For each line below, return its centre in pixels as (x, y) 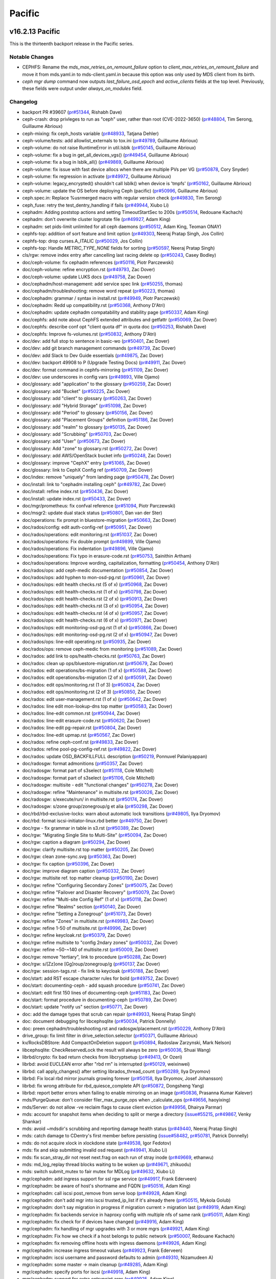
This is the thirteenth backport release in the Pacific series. (72, 44)
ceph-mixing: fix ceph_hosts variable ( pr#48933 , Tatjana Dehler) (90, 134)
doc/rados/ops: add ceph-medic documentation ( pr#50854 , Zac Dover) (98, 570)
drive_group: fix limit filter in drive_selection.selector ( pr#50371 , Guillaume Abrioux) (110, 1035)
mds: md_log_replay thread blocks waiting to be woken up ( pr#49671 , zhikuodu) (107, 1164)
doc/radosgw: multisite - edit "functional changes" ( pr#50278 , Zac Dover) (100, 785)
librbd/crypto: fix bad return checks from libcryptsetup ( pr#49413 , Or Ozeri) (102, 1057)
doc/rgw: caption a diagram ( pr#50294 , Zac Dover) (76, 842)
